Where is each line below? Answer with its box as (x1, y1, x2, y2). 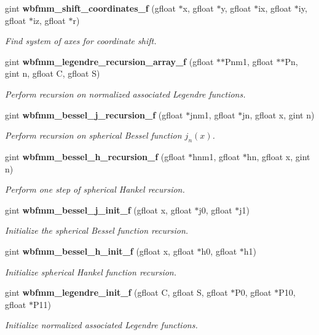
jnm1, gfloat (190, 108, 235, 121)
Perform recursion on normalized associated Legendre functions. (5, 87, 246, 100)
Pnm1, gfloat (225, 55, 274, 67)
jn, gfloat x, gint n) (242, 108, 315, 121)
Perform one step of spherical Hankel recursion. (5, 183, 185, 196)
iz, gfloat (33, 13, 66, 26)
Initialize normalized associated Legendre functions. (5, 318, 198, 331)
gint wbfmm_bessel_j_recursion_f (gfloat (5, 108, 183, 121)
